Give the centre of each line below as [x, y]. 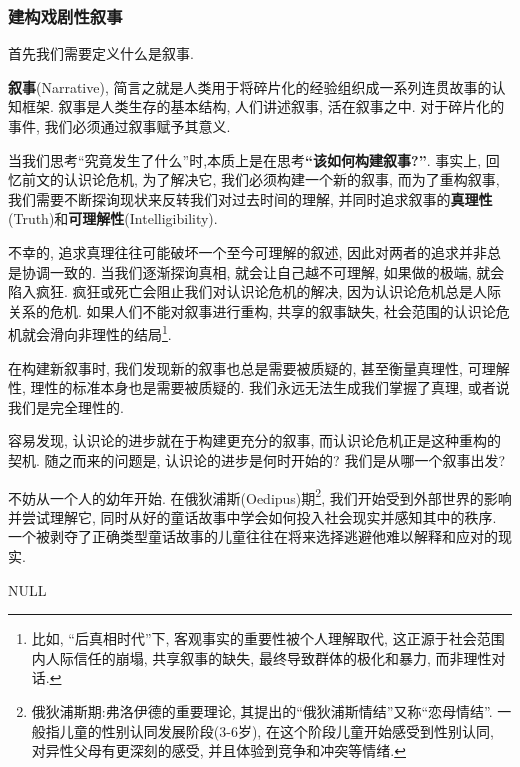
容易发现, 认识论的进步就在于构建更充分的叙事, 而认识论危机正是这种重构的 [255, 440]
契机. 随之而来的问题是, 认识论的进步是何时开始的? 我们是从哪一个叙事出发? [256, 459]
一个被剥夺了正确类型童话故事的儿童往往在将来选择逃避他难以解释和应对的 [253, 536]
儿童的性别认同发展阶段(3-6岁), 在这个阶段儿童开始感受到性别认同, [276, 730]
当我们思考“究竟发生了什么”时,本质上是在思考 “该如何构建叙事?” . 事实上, [245, 159]
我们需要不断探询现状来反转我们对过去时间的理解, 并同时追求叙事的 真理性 [250, 198]
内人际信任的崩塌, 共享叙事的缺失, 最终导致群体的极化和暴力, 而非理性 [261, 657]
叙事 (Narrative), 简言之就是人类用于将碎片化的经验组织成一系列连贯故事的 [250, 86]
